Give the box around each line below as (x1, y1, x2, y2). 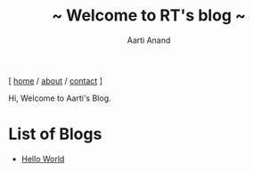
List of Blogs (8, 124, 102, 144)
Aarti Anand (127, 35, 171, 45)
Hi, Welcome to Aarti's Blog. (8, 93, 112, 103)
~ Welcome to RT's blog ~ (51, 5, 247, 26)
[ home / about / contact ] (8, 75, 103, 86)
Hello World (20, 153, 65, 164)
